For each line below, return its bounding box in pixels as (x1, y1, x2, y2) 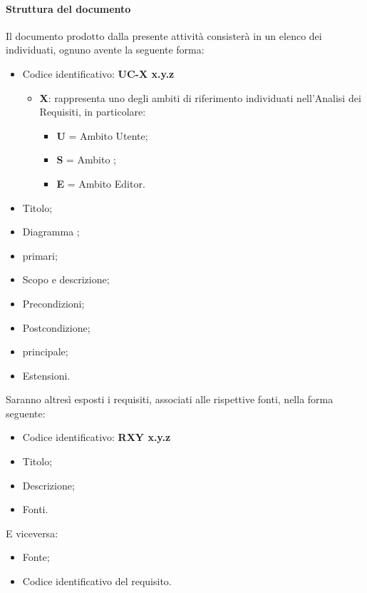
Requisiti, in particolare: (39, 104, 146, 119)
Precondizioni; (22, 295, 85, 310)
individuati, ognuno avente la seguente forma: (6, 42, 205, 57)
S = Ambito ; (56, 152, 117, 167)
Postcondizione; (22, 320, 91, 335)
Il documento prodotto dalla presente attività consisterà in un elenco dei (6, 28, 322, 43)
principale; (22, 344, 68, 359)
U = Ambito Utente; (56, 128, 148, 143)
